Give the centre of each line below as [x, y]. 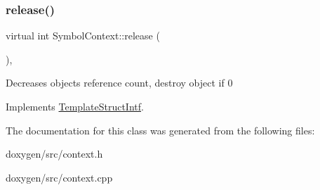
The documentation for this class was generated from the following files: [160, 130]
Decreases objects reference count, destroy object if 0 [119, 83]
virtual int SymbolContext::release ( [83, 36]
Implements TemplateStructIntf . [75, 106]
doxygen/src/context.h [54, 154]
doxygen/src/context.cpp [59, 177]
